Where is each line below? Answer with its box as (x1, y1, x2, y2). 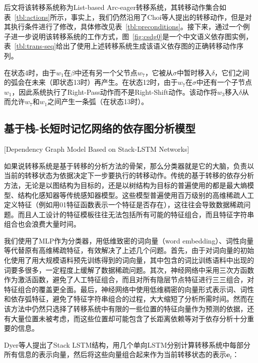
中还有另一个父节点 (74, 67, 137, 77)
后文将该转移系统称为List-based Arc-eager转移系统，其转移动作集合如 (4, 2, 227, 12)
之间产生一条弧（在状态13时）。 (47, 96, 148, 107)
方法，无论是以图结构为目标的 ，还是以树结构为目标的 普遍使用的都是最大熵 (4, 180, 247, 190)
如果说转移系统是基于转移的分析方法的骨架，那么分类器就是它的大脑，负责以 (4, 160, 254, 171)
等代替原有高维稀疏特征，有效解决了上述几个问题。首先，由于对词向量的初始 (4, 245, 254, 255)
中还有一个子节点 (196, 77, 252, 87)
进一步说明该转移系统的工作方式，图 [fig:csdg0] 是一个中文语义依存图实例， (10, 31, 253, 41)
